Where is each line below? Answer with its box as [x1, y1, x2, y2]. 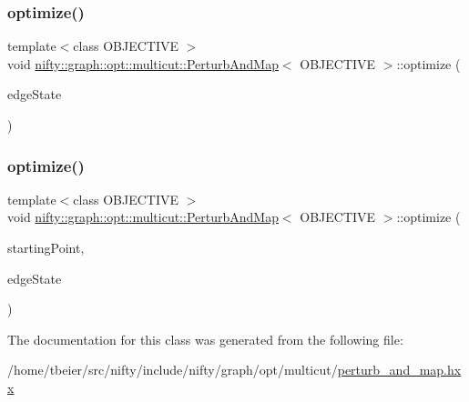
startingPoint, [7, 238, 85, 256]
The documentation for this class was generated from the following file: [7, 329, 403, 348]
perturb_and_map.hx [337, 360, 462, 379]
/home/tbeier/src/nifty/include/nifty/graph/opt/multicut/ [7, 360, 338, 379]
